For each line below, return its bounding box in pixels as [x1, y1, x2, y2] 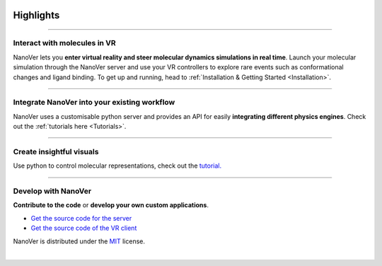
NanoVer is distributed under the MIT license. [13, 237, 145, 245]
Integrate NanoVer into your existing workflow [13, 98, 175, 108]
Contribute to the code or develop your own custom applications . [13, 201, 209, 209]
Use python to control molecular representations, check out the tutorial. [13, 161, 222, 170]
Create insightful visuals [13, 146, 99, 156]
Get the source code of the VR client [30, 224, 137, 233]
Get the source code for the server [30, 214, 132, 222]
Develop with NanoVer [13, 186, 92, 196]
